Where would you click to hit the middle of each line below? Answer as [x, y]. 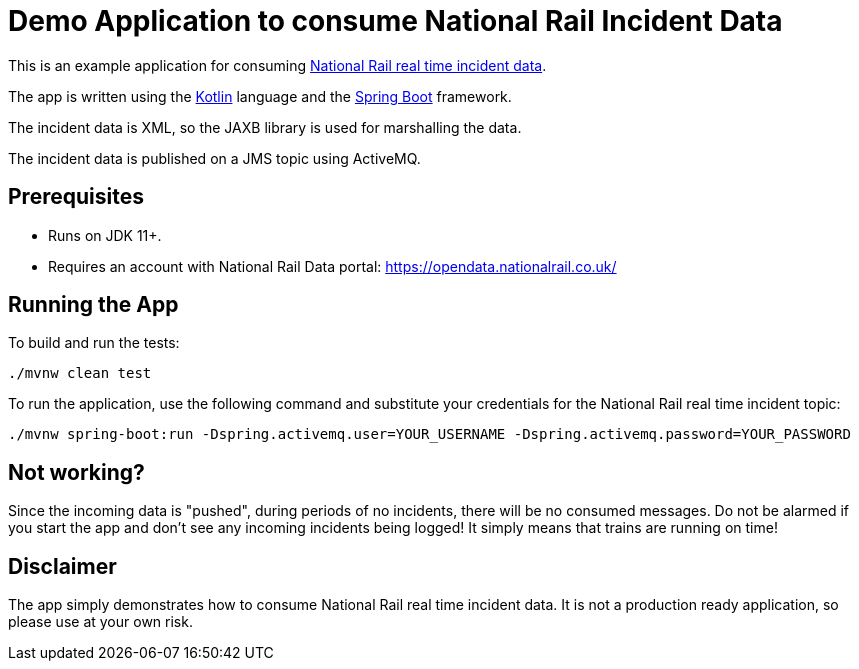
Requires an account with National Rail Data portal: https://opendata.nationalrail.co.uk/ [332, 266]
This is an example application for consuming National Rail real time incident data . [277, 65]
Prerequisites [76, 197]
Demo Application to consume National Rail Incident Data [395, 21]
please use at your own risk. [100, 622]
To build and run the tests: [94, 343]
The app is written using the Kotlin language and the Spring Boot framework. [260, 96]
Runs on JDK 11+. [105, 235]
